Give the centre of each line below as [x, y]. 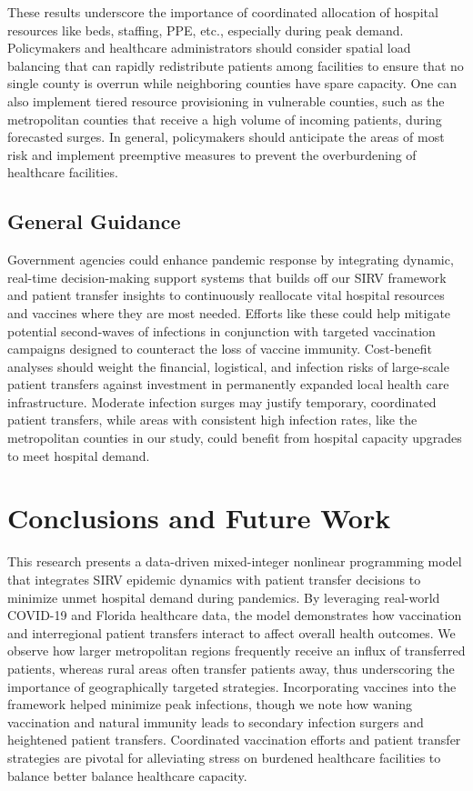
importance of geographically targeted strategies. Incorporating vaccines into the [232, 686]
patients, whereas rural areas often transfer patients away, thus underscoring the [231, 668]
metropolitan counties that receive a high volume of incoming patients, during [225, 119]
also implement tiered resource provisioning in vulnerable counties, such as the [226, 100]
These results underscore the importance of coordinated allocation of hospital [223, 12]
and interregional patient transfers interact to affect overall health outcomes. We [231, 632]
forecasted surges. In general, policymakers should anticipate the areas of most [226, 137]
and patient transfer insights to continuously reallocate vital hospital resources [226, 295]
